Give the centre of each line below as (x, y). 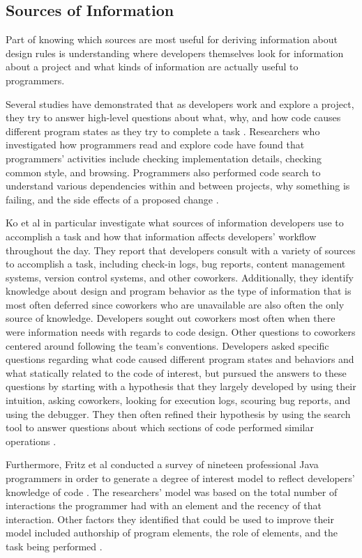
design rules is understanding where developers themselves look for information (175, 53)
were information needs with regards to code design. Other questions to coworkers (181, 332)
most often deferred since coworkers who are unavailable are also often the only (175, 304)
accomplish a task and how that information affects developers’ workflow (161, 236)
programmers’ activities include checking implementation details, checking (164, 158)
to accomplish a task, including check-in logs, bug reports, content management (176, 264)
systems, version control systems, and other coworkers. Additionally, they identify (180, 277)
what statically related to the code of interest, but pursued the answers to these (176, 372)
